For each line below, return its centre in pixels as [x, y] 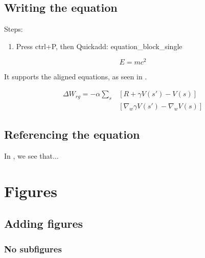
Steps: [14, 29]
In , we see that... [31, 156]
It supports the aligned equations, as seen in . [76, 77]
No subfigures [33, 249]
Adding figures [44, 223]
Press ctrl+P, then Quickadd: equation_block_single [99, 46]
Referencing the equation [72, 134]
